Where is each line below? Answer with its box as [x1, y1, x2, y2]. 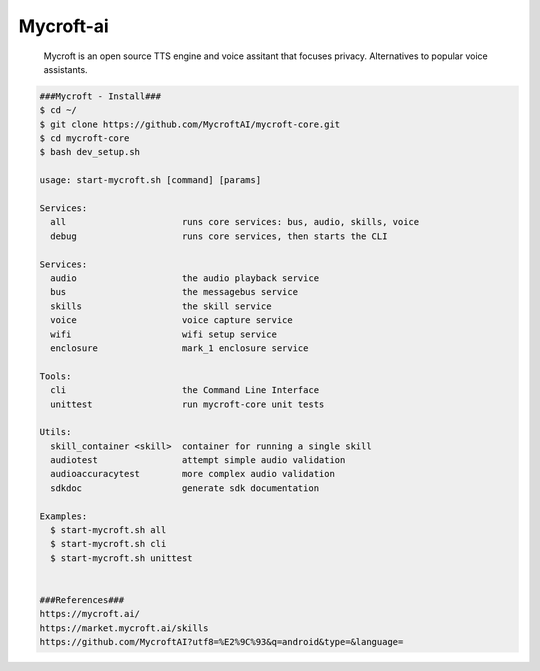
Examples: [39, 510, 88, 522]
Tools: [39, 370, 72, 382]
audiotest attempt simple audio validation [50, 455, 346, 466]
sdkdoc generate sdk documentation [50, 482, 320, 494]
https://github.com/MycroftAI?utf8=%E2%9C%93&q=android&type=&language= [39, 636, 404, 648]
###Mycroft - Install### [39, 90, 162, 102]
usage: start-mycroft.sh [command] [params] [39, 175, 262, 186]
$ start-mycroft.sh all [50, 525, 167, 536]
